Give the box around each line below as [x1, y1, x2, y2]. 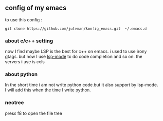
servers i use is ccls [5, 59, 45, 65]
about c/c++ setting [5, 37, 54, 44]
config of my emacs [5, 4, 67, 12]
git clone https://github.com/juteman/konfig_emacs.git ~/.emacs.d [5, 26, 147, 31]
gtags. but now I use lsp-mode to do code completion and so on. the [5, 53, 143, 60]
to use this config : [5, 17, 42, 22]
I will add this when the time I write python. [5, 87, 91, 93]
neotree [5, 99, 24, 106]
